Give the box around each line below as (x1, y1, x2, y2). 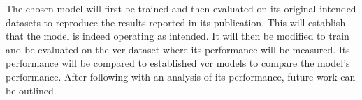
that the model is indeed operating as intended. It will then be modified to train (6, 28, 349, 43)
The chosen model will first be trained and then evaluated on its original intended (6, 1, 356, 15)
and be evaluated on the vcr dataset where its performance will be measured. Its (6, 42, 350, 56)
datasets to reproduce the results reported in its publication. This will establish (6, 15, 346, 29)
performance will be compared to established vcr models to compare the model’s (6, 56, 350, 70)
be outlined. (6, 83, 57, 97)
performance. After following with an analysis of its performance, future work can (6, 69, 356, 83)
